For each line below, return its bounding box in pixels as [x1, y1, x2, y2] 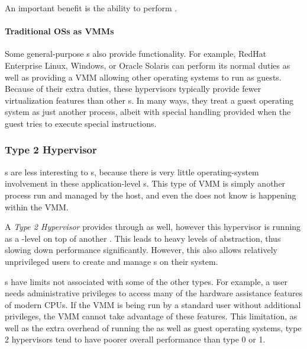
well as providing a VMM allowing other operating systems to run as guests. [5, 71, 282, 83]
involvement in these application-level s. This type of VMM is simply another [5, 177, 286, 190]
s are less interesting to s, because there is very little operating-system [5, 165, 259, 178]
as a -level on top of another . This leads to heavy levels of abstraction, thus [5, 232, 281, 244]
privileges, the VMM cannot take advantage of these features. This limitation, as [5, 310, 298, 322]
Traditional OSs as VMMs [5, 25, 114, 37]
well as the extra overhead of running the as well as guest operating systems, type [5, 321, 302, 334]
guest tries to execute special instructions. [5, 117, 157, 129]
